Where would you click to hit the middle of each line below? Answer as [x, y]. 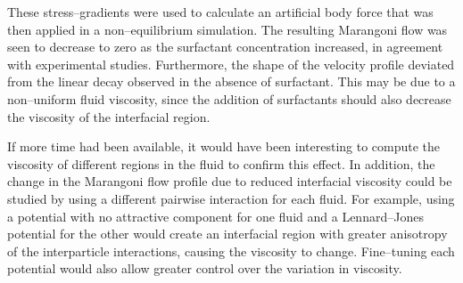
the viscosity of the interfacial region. [109, 116]
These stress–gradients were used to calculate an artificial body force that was [220, 12]
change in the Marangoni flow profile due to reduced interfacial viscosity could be [230, 181]
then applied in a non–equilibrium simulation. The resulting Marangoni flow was [227, 29]
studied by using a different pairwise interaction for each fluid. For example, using [231, 198]
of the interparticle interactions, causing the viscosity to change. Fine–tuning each [231, 251]
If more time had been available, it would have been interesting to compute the [224, 146]
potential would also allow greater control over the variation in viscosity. [205, 268]
